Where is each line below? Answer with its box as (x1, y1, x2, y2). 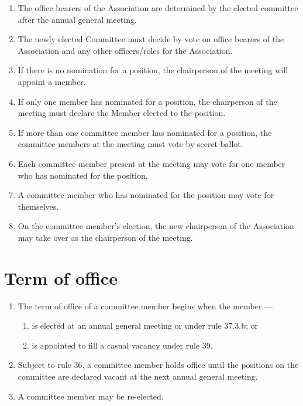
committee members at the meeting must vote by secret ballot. (18, 138, 243, 150)
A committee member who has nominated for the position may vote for (18, 189, 274, 201)
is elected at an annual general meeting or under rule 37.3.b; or (32, 319, 259, 332)
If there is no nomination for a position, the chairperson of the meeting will (18, 64, 288, 76)
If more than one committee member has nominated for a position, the (18, 126, 272, 138)
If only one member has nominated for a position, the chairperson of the (18, 95, 277, 107)
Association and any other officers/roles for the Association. (18, 44, 233, 56)
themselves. (18, 200, 59, 212)
